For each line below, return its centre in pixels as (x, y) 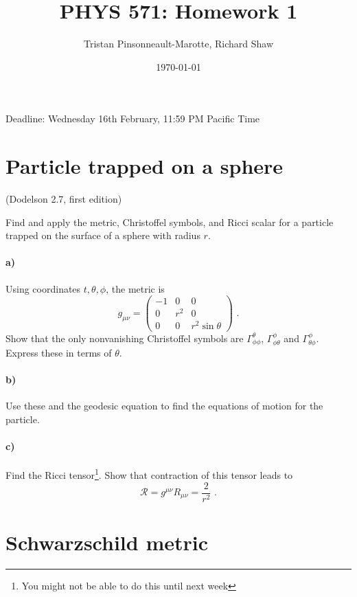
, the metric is (135, 288)
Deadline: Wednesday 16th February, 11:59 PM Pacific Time (133, 119)
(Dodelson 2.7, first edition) (64, 199)
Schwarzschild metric (107, 542)
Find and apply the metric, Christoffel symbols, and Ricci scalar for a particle (170, 222)
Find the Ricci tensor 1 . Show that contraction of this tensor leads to (149, 474)
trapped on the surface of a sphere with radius (103, 235)
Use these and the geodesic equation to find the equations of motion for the (164, 406)
